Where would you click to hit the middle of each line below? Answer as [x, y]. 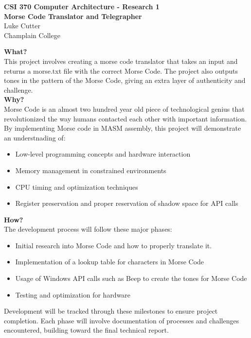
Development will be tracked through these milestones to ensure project [111, 311]
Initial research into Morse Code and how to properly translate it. [114, 245]
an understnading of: [35, 137]
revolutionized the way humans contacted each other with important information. [125, 118]
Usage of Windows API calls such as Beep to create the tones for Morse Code [131, 278]
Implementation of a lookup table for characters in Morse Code [110, 262]
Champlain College [32, 35]
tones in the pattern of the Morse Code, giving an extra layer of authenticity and [125, 80]
